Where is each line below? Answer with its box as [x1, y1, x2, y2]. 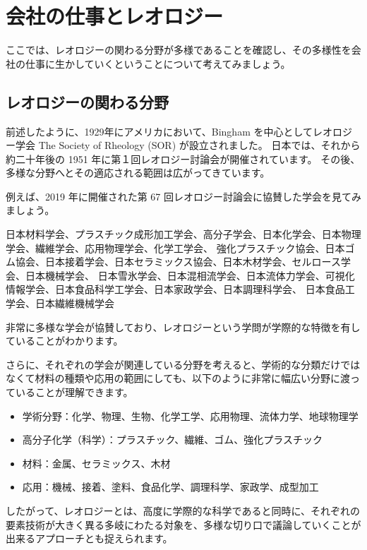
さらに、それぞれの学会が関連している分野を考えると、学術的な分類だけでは [6, 357, 361, 371]
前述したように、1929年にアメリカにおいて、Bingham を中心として [6, 124, 313, 138]
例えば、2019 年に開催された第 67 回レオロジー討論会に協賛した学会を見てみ [6, 189, 361, 203]
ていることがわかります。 [6, 333, 124, 348]
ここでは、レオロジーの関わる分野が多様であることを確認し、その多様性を [6, 42, 351, 57]
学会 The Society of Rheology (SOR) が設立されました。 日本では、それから [15, 138, 361, 153]
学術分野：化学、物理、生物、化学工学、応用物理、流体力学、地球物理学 [22, 408, 359, 423]
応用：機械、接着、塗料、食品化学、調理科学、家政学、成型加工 [22, 479, 319, 494]
